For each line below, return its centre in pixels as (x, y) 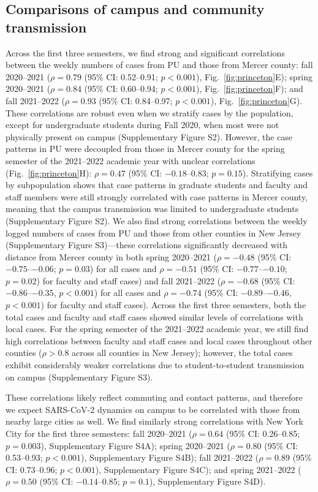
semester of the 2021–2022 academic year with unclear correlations (131, 160)
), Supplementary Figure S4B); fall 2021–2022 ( (170, 457)
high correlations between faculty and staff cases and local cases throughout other (159, 340)
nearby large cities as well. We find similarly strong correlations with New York (154, 421)
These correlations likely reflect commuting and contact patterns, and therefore (154, 397)
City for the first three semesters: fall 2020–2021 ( (99, 433)
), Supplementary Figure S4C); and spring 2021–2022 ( (198, 469)
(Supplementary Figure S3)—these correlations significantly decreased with (146, 245)
